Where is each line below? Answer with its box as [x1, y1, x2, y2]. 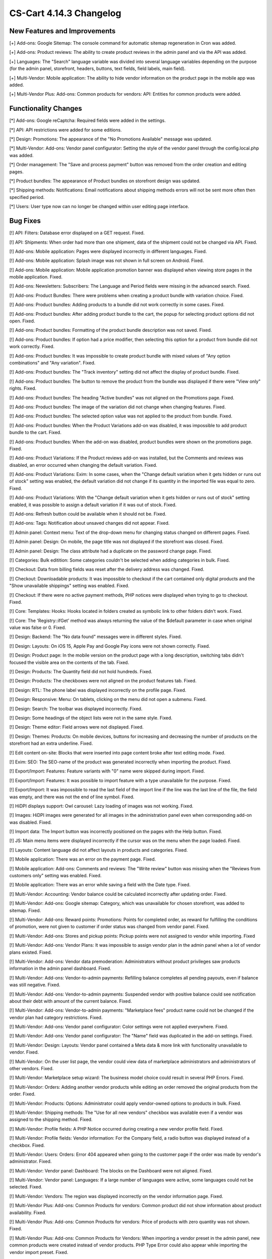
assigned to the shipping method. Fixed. [9, 1116, 93, 1123]
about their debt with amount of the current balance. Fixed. [9, 998, 132, 1004]
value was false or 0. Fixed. [9, 624, 66, 631]
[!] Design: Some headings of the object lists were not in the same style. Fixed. [9, 715, 173, 721]
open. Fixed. [9, 318, 35, 324]
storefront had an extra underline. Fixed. [9, 740, 93, 746]
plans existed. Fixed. [9, 949, 52, 955]
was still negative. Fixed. [9, 982, 60, 988]
